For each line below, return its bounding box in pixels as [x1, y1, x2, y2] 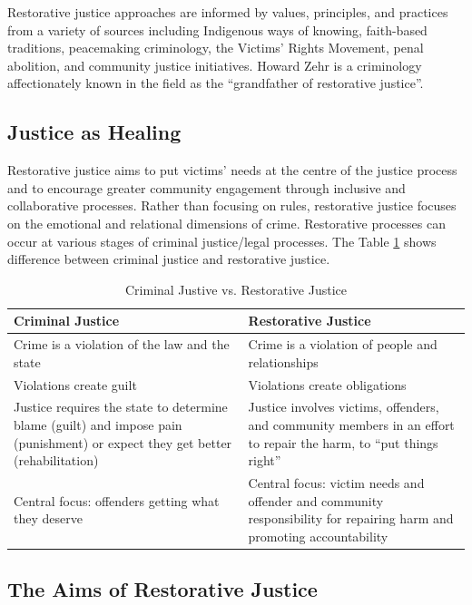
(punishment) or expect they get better [14, 433, 232, 452]
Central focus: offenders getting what [14, 491, 220, 510]
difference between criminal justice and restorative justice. [7, 249, 330, 268]
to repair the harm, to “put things [248, 433, 438, 452]
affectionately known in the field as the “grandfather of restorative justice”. [7, 73, 424, 93]
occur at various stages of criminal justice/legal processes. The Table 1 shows [7, 231, 437, 250]
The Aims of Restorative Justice [7, 575, 318, 603]
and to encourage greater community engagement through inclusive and [7, 178, 406, 197]
